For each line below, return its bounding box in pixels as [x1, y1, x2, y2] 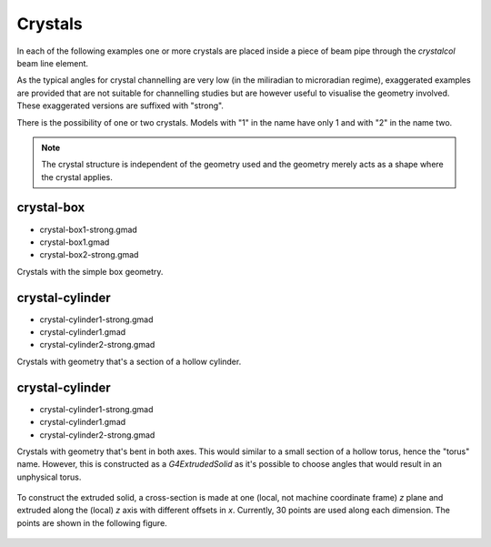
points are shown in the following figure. [16, 517, 167, 528]
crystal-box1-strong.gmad [39, 224, 138, 235]
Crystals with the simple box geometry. [16, 266, 164, 277]
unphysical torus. [16, 471, 82, 482]
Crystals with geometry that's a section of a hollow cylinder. [16, 356, 242, 367]
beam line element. [16, 57, 89, 68]
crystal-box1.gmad [39, 237, 110, 248]
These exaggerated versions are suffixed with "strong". [16, 100, 225, 111]
